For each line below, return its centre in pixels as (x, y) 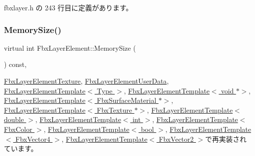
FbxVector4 (33, 139)
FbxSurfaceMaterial (127, 100)
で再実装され (226, 139)
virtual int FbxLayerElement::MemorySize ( (70, 47)
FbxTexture (114, 109)
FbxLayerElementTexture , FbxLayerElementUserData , (86, 81)
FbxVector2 (176, 139)
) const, (15, 64)
